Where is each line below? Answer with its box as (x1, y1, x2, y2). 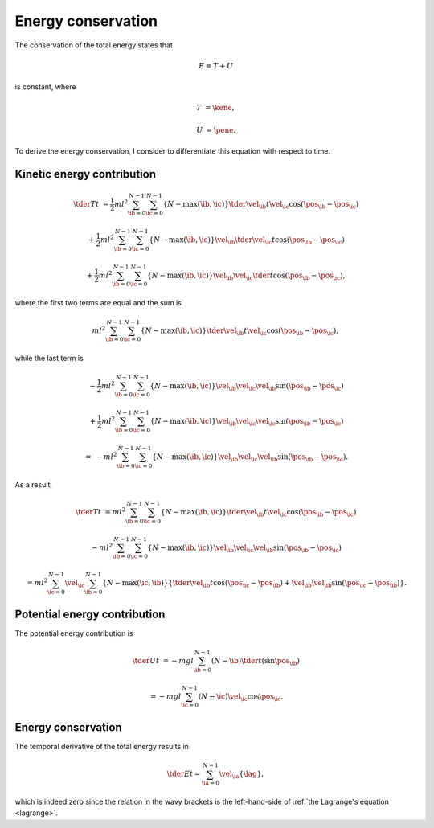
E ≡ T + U (198, 61, 234, 70)
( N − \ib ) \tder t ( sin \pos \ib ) (211, 656, 301, 667)
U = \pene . (195, 125, 236, 134)
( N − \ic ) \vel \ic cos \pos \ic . (198, 691, 284, 703)
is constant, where (14, 82, 76, 92)
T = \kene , (196, 103, 235, 113)
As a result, (14, 479, 52, 490)
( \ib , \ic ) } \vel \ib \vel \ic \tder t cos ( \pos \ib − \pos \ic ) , (181, 270, 346, 281)
